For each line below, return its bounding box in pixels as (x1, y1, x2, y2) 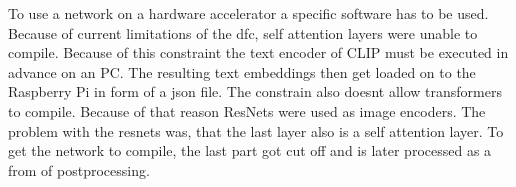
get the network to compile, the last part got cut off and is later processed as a (8, 140, 492, 161)
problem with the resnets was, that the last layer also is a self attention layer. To (8, 120, 504, 141)
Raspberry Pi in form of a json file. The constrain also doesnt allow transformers (8, 81, 502, 102)
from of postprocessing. (8, 159, 150, 180)
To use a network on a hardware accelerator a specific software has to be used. (8, 3, 489, 23)
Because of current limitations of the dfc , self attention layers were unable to (8, 22, 478, 43)
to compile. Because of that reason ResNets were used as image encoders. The (8, 100, 486, 121)
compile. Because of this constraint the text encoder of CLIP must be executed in (8, 42, 509, 63)
